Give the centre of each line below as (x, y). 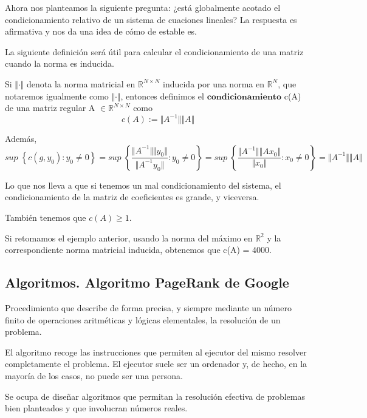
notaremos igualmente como (57, 96)
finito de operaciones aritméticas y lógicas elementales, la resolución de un (143, 319)
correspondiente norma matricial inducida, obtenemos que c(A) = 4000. (138, 250)
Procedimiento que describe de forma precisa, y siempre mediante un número (148, 308)
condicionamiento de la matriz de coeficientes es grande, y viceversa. (132, 197)
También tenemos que (46, 217)
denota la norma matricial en (81, 83)
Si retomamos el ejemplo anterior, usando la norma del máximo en (129, 238)
